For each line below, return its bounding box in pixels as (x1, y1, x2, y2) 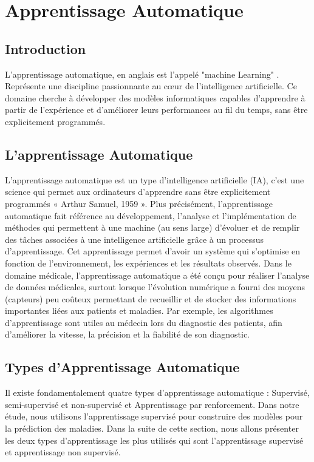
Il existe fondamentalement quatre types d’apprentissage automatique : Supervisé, (5, 386, 310, 399)
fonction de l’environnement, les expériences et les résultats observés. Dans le (5, 256, 292, 269)
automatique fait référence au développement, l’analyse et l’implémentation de (5, 209, 296, 222)
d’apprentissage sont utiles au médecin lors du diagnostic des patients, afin (5, 316, 282, 328)
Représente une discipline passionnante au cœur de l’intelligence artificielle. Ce (5, 80, 297, 92)
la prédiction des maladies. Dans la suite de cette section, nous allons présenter (5, 422, 299, 435)
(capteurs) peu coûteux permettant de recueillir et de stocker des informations (5, 292, 296, 305)
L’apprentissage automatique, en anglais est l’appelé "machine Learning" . (5, 67, 279, 80)
